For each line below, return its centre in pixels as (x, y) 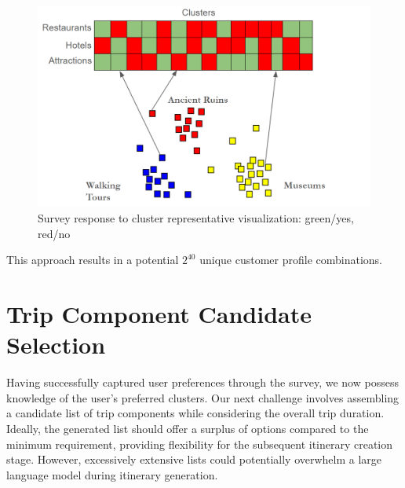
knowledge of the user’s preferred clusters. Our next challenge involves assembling (203, 397)
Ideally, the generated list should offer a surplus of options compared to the (188, 428)
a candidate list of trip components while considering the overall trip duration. (195, 413)
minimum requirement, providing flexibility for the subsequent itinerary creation (200, 444)
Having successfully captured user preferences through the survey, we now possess (202, 382)
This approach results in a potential (93, 260)
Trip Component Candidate (159, 314)
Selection (56, 345)
